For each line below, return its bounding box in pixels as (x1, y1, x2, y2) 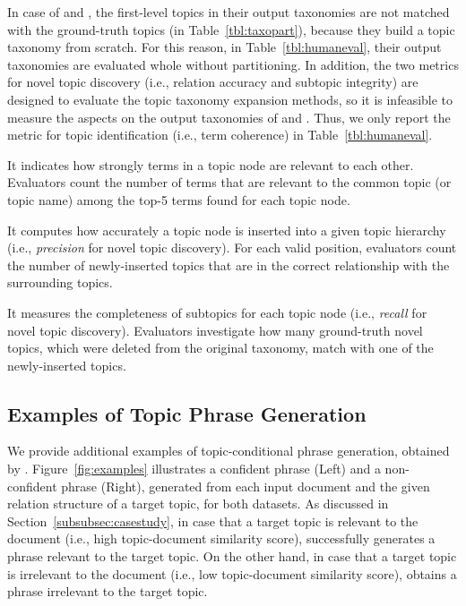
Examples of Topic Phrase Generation (7, 399, 367, 427)
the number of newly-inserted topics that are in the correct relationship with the (7, 255, 450, 274)
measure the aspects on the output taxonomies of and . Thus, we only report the (7, 107, 451, 126)
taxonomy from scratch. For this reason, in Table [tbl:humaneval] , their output (7, 38, 442, 56)
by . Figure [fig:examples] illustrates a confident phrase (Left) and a (7, 459, 381, 478)
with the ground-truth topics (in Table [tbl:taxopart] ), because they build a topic (7, 20, 455, 38)
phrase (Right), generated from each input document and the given (61, 476, 430, 495)
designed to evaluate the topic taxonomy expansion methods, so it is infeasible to (7, 90, 453, 108)
